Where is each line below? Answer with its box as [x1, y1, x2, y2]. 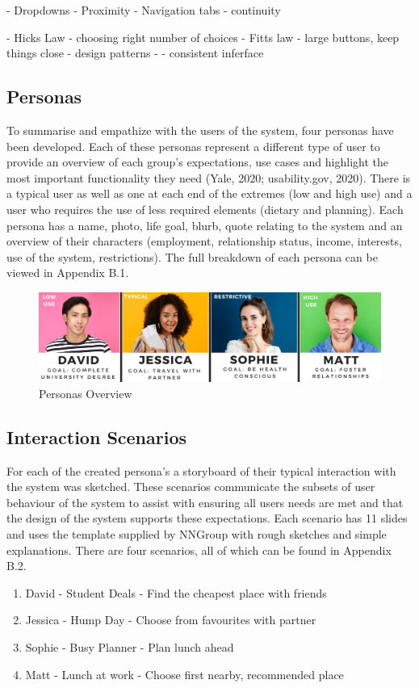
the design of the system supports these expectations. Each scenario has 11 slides [6, 510, 408, 526]
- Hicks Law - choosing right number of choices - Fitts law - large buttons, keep [6, 28, 400, 45]
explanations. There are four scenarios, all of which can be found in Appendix [6, 541, 392, 558]
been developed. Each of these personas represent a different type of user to [6, 137, 380, 154]
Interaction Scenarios [6, 424, 187, 449]
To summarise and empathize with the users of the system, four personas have [6, 121, 394, 138]
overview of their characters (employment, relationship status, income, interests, [6, 233, 402, 250]
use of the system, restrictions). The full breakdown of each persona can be [6, 248, 378, 265]
